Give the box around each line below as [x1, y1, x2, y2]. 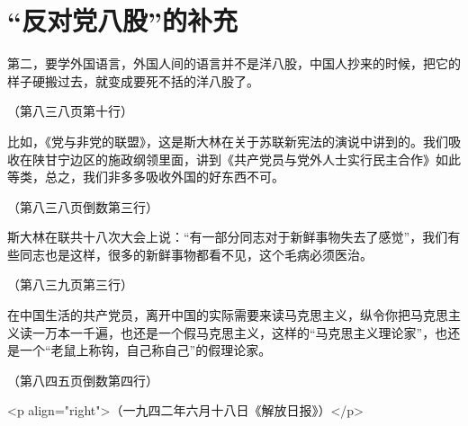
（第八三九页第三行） [7, 275, 133, 294]
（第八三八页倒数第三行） [7, 197, 158, 216]
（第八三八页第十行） [7, 102, 133, 120]
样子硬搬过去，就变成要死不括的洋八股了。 [7, 71, 259, 90]
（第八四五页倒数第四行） [7, 370, 158, 389]
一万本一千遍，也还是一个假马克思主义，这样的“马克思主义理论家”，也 [31, 323, 448, 342]
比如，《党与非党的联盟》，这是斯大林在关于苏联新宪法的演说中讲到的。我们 [7, 131, 448, 150]
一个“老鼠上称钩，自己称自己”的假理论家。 [19, 341, 272, 359]
